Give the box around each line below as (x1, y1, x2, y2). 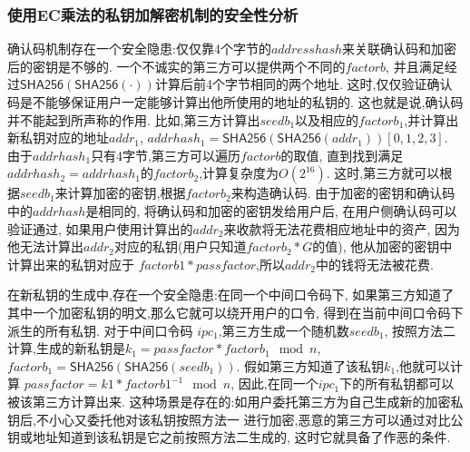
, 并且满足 (386, 56, 445, 75)
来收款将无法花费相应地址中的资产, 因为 (223, 219, 461, 238)
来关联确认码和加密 (342, 39, 457, 58)
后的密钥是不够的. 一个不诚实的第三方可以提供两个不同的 (7, 56, 346, 75)
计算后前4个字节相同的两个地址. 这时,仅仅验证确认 (154, 74, 453, 93)
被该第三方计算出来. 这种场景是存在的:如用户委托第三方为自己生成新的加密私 (7, 391, 464, 410)
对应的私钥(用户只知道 (113, 237, 247, 256)
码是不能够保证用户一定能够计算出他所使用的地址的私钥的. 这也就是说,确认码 (7, 93, 464, 111)
